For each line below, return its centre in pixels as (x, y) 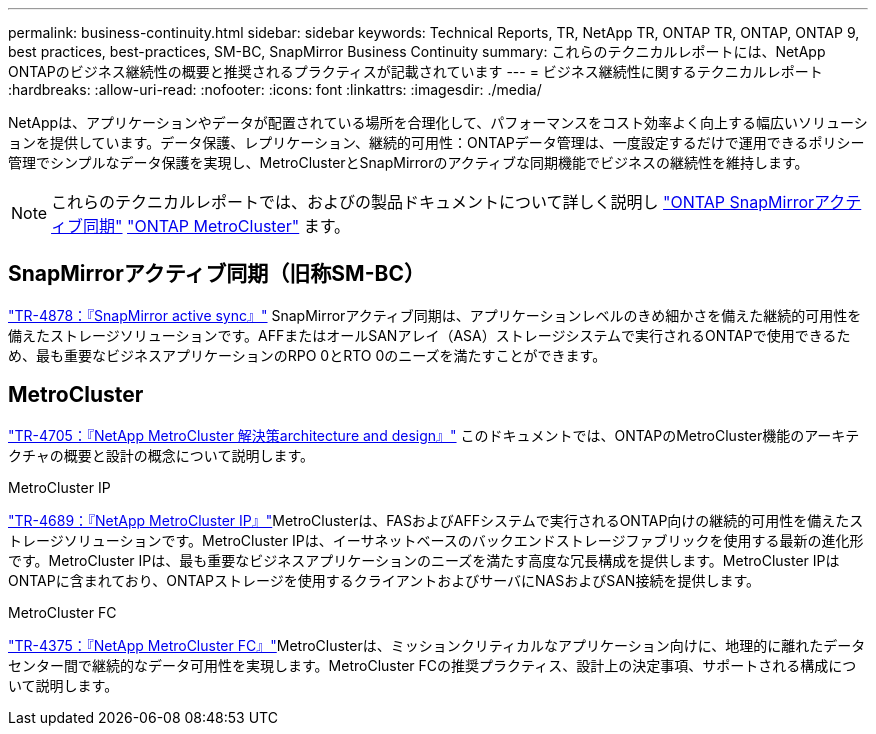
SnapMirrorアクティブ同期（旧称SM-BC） (216, 274)
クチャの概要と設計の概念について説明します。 (161, 455)
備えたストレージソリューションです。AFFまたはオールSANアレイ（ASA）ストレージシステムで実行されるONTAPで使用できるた (429, 335)
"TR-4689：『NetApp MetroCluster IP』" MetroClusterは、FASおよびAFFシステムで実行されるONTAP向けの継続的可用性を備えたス (436, 520)
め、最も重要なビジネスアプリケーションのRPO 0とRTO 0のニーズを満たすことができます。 (307, 355)
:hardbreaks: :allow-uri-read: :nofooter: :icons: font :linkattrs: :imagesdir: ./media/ (275, 89)
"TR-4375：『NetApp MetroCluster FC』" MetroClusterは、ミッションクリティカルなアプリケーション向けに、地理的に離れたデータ (437, 645)
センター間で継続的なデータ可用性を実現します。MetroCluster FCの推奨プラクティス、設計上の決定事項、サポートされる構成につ (432, 665)
